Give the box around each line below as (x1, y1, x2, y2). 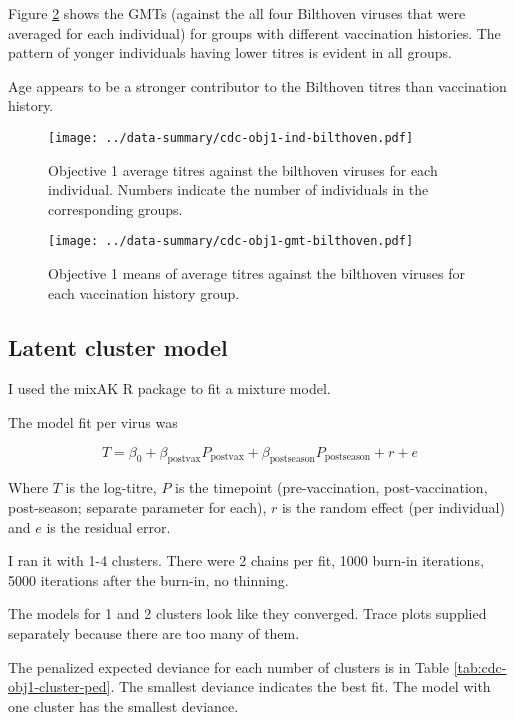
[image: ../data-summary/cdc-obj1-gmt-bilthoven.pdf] (48, 234, 414, 249)
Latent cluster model (8, 331, 228, 362)
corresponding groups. (48, 198, 183, 219)
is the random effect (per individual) (281, 497, 505, 518)
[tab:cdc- (453, 656, 507, 677)
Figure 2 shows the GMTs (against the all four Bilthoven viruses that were (8, 3, 466, 23)
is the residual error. (46, 516, 171, 537)
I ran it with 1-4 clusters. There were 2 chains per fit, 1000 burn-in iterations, (8, 550, 484, 571)
